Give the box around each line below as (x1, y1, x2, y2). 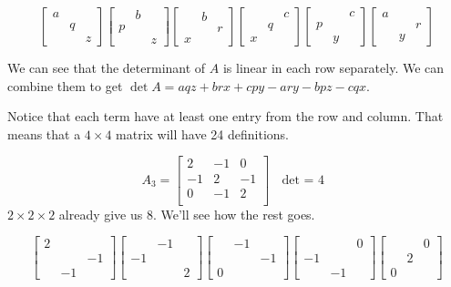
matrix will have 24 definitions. (116, 124, 289, 143)
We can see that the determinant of (7, 58, 206, 77)
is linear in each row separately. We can (222, 58, 445, 77)
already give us (58, 204, 143, 223)
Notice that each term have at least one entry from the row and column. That (7, 107, 444, 126)
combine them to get (7, 76, 123, 95)
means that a (7, 124, 81, 143)
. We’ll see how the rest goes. (152, 204, 315, 223)
